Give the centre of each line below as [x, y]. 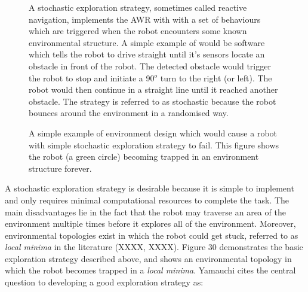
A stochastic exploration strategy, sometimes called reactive [138, 7]
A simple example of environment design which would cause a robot [153, 133]
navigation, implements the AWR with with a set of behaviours [145, 19]
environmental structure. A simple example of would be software [147, 42]
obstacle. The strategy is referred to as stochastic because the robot [153, 101]
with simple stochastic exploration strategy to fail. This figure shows [154, 145]
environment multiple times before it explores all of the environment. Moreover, [150, 223]
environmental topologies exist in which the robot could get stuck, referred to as [152, 235]
